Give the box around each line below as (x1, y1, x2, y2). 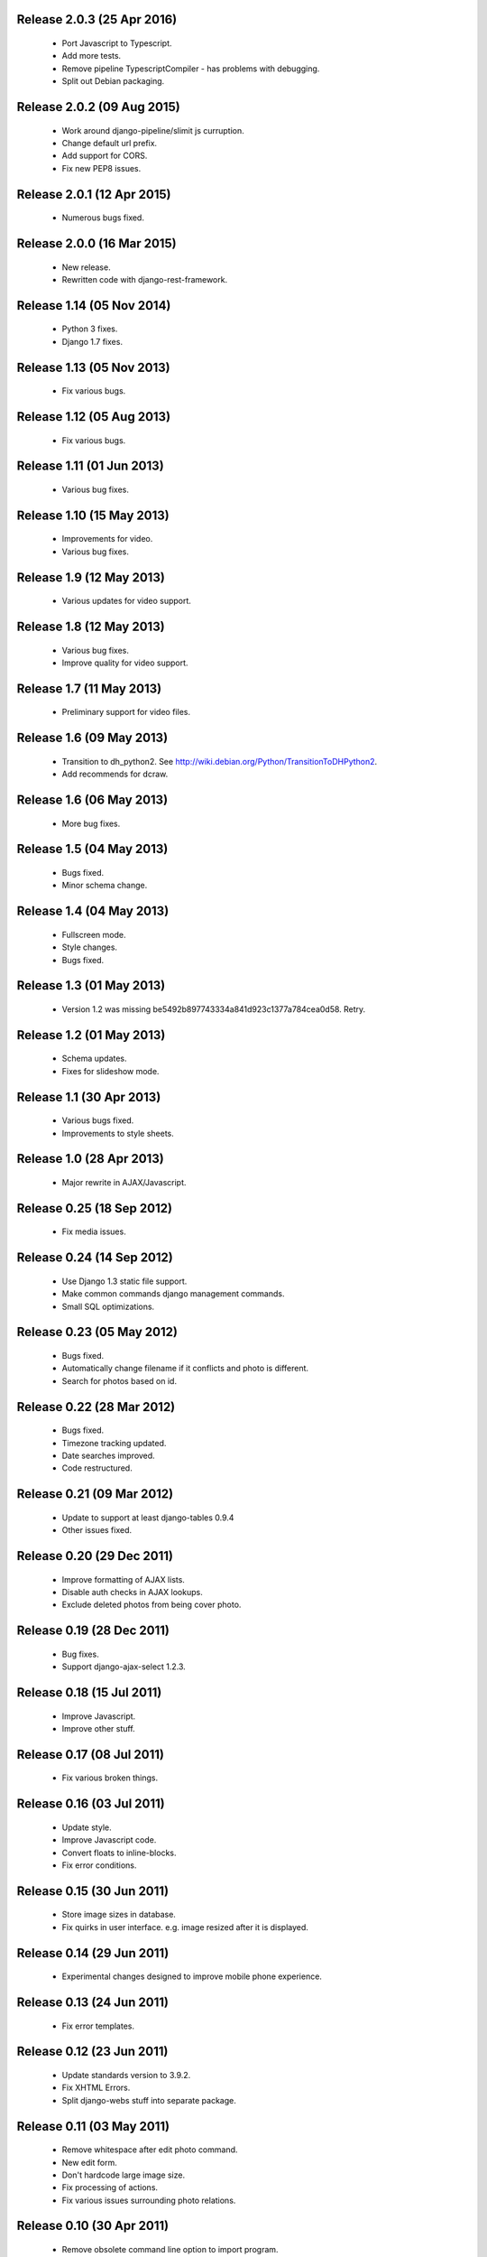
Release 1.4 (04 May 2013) (16, 904, 170, 919)
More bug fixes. (61, 818, 121, 829)
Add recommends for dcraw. (61, 768, 169, 780)
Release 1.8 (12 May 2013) (16, 619, 166, 634)
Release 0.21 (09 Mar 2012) (16, 1486, 174, 1502)
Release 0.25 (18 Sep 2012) (16, 1201, 173, 1216)
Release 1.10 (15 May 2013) (16, 507, 170, 523)
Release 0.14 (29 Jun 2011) (16, 1946, 170, 1961)
